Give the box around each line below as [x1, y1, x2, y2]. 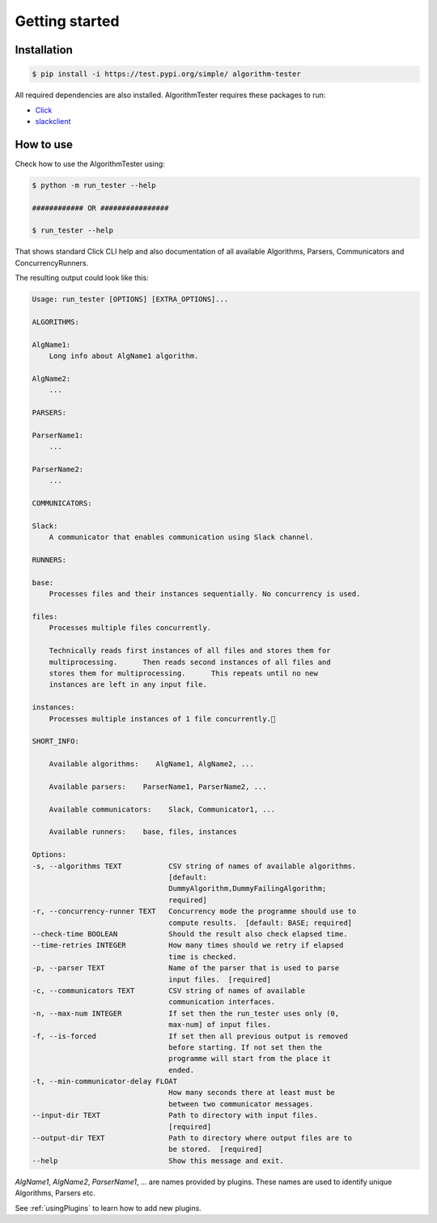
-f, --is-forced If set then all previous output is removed [32, 1031, 348, 1041]
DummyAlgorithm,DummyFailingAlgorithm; [168, 884, 327, 893]
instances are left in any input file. [49, 680, 208, 689]
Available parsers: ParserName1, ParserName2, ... [49, 782, 267, 791]
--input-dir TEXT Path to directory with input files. [32, 1110, 319, 1120]
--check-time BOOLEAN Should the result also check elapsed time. [32, 930, 348, 939]
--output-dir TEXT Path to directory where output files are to [32, 1134, 352, 1143]
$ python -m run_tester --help [32, 181, 157, 190]
